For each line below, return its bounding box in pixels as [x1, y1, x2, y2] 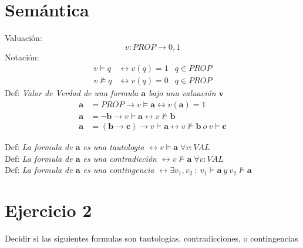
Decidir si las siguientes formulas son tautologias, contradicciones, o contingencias [5, 232, 298, 244]
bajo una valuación [149, 87, 216, 99]
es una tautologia [83, 141, 144, 153]
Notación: [5, 50, 39, 63]
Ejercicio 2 [5, 198, 92, 222]
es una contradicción [83, 152, 157, 164]
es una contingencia [83, 164, 154, 176]
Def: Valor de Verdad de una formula [5, 87, 139, 99]
